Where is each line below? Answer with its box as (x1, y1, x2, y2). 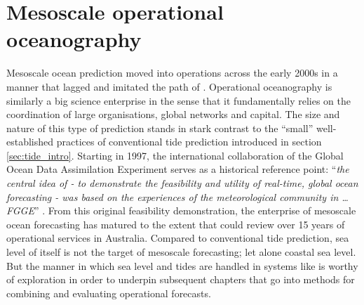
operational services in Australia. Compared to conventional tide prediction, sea (6, 231, 349, 245)
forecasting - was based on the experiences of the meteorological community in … (6, 189, 349, 204)
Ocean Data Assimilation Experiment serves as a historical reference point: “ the (6, 162, 349, 176)
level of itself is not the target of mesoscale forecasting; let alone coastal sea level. (6, 245, 356, 259)
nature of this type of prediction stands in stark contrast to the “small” (6, 120, 314, 135)
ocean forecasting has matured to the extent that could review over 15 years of (6, 216, 345, 231)
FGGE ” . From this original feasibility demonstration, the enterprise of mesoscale (6, 203, 356, 218)
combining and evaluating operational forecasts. (6, 285, 211, 300)
